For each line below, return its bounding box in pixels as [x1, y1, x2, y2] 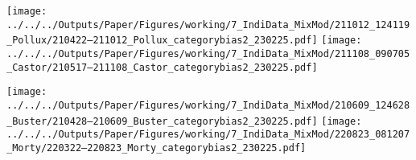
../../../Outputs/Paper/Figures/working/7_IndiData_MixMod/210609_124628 [6, 99, 410, 111]
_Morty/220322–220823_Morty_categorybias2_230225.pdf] [6, 142, 307, 154]
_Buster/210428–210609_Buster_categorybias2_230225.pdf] [6, 115, 318, 127]
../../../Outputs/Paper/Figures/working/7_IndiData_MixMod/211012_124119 [6, 18, 410, 31]
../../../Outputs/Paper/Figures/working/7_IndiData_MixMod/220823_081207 [6, 129, 410, 141]
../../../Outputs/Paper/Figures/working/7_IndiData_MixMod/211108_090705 [6, 47, 410, 59]
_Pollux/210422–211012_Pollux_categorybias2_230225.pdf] [6, 35, 318, 47]
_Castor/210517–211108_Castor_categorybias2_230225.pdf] [6, 61, 318, 73]
